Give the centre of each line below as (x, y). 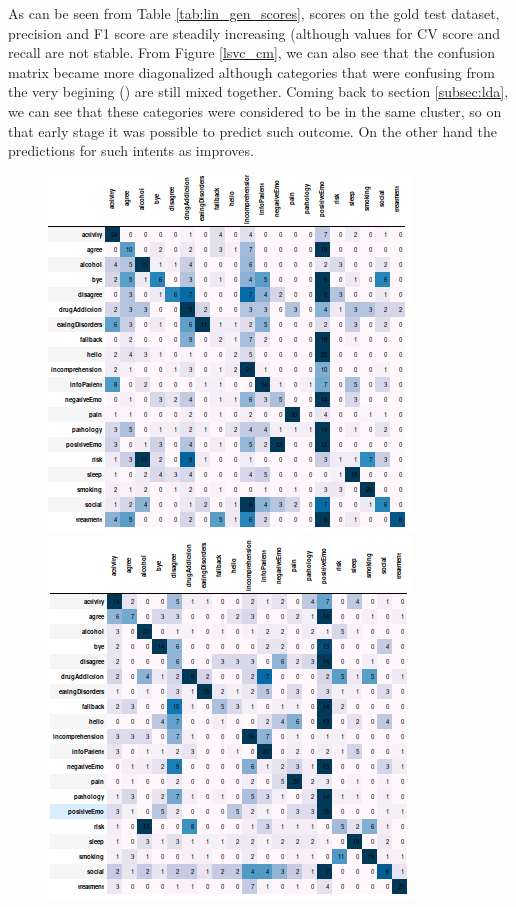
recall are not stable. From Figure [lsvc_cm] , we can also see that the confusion (252, 52)
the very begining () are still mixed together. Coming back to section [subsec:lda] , (258, 91)
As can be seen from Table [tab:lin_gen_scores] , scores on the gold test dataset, (254, 13)
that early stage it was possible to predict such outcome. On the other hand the (252, 130)
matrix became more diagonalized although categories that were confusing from (251, 71)
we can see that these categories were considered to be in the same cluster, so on (255, 110)
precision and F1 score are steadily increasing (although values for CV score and (254, 32)
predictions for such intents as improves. (131, 150)
